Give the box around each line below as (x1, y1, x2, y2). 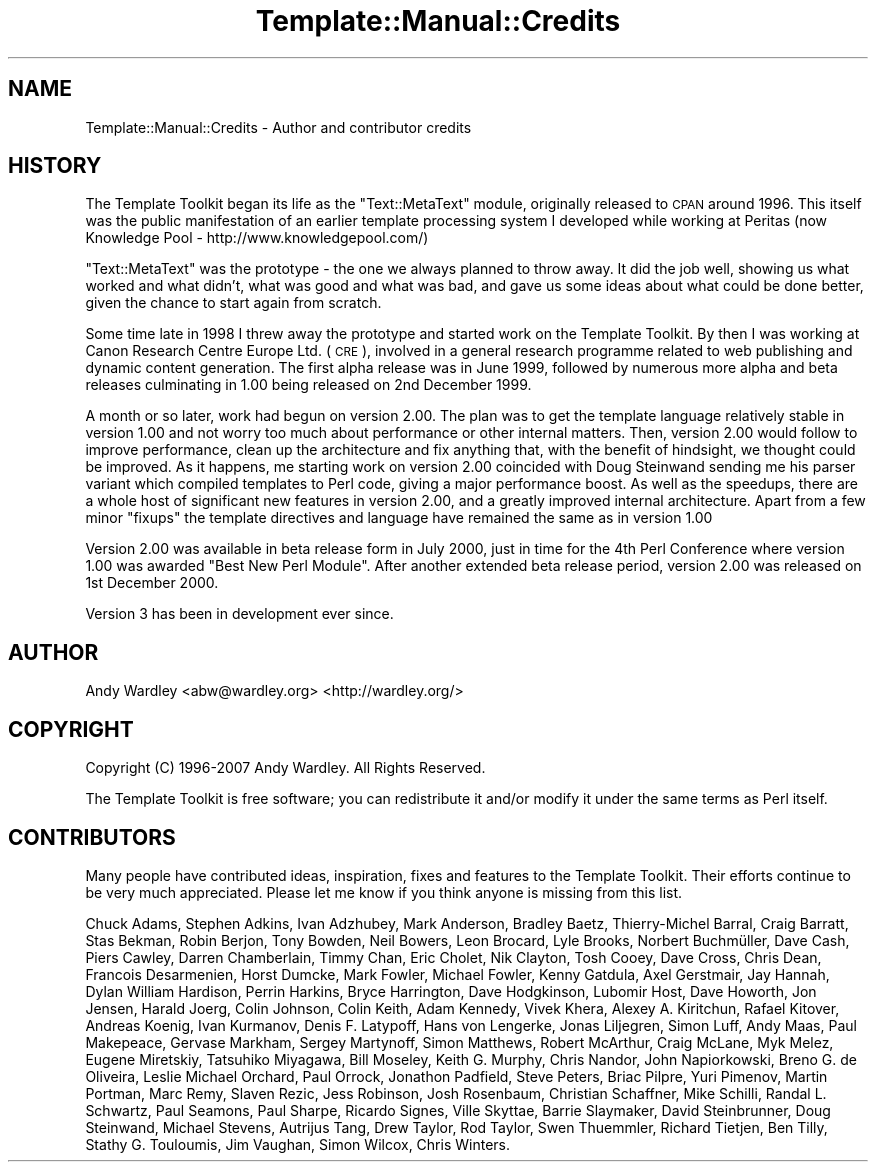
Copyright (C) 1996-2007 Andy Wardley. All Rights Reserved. (85, 759, 486, 777)
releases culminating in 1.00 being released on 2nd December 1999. (85, 376, 532, 394)
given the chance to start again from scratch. (85, 294, 382, 312)
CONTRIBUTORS (8, 824, 176, 850)
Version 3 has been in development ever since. (85, 605, 394, 623)
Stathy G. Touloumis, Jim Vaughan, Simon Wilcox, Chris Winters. (85, 1135, 510, 1153)
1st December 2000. (85, 574, 219, 592)
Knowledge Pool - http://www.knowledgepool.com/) (85, 229, 429, 247)
